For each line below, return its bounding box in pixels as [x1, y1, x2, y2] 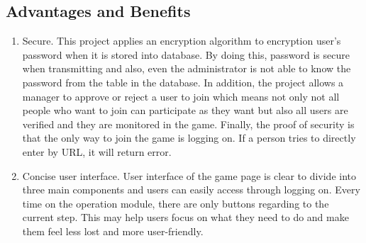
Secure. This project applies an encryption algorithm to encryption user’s [22, 33, 341, 48]
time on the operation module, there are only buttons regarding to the [22, 196, 329, 210]
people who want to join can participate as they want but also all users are [22, 103, 348, 118]
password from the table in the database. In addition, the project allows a [22, 74, 344, 89]
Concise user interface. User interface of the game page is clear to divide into [22, 168, 357, 183]
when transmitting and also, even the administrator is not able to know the [22, 61, 351, 76]
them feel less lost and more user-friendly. [22, 223, 204, 238]
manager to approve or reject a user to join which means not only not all [22, 89, 340, 103]
